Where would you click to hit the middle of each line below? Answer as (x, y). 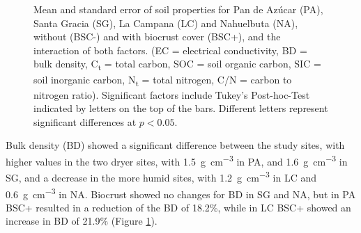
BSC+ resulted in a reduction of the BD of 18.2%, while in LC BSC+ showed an (178, 207)
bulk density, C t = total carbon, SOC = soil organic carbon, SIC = (177, 65)
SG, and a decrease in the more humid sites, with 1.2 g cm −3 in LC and (161, 176)
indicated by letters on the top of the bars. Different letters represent (181, 108)
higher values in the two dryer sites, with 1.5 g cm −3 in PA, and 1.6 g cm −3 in (177, 160)
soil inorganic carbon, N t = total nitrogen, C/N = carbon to (163, 80)
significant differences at (85, 121)
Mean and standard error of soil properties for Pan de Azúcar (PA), (178, 9)
